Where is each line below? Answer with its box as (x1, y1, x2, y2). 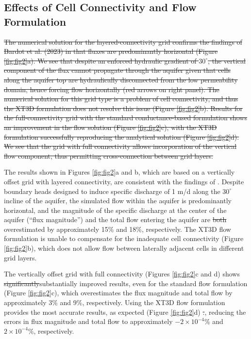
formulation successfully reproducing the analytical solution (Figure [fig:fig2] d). (4, 131, 239, 142)
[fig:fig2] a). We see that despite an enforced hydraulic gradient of (4, 55, 197, 65)
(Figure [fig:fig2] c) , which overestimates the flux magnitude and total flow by (4, 288, 233, 298)
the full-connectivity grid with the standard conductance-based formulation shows (4, 113, 247, 123)
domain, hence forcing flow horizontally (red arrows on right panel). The (4, 84, 219, 94)
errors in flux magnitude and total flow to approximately (4, 316, 173, 326)
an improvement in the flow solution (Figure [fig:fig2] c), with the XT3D (4, 122, 217, 132)
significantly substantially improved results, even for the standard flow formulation (4, 278, 248, 288)
